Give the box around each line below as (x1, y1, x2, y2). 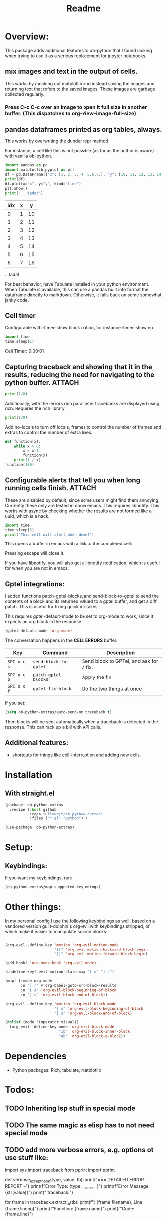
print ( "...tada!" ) (5, 190, 43, 196)
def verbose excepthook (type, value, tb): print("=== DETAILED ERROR (5, 1176, 144, 1184)
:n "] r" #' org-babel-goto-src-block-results (20, 983, 117, 988)
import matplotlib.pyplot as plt (5, 167, 75, 172)
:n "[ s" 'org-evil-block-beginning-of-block (20, 988, 117, 993)
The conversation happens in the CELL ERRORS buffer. (5, 637, 118, 643)
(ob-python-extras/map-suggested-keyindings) (5, 885, 101, 890)
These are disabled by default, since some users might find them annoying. (5, 497, 160, 503)
